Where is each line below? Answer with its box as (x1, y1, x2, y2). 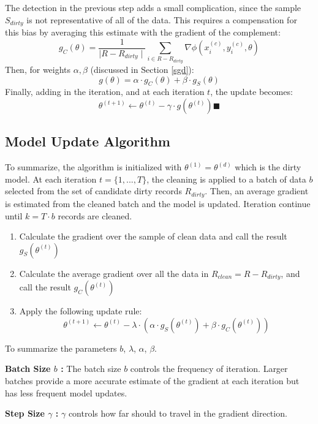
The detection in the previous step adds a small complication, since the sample (5, 1, 301, 13)
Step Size (5, 407, 45, 420)
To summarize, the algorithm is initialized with (5, 161, 182, 173)
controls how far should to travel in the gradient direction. (68, 407, 287, 420)
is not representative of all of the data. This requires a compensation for (26, 13, 297, 26)
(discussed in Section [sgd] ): (90, 63, 194, 76)
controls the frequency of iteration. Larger (130, 362, 288, 375)
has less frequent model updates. (5, 386, 127, 399)
